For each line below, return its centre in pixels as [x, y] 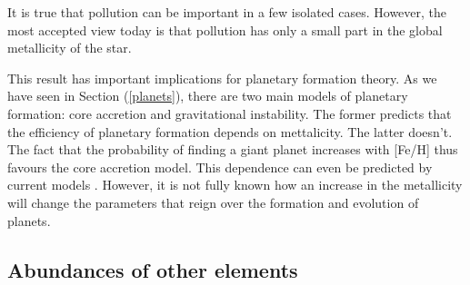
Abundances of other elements [153, 269]
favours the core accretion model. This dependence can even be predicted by [220, 167]
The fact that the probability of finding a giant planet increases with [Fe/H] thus [233, 149]
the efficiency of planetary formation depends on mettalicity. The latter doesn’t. [230, 131]
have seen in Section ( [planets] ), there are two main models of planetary [208, 96]
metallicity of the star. [70, 48]
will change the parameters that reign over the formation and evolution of [213, 202]
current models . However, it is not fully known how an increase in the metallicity [235, 185]
